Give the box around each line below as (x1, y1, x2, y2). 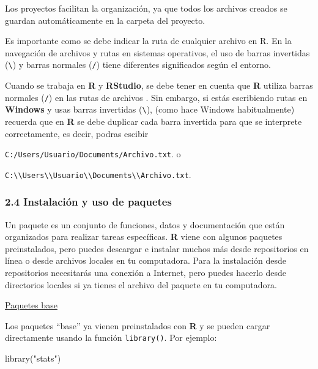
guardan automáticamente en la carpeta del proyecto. (5, 13, 205, 26)
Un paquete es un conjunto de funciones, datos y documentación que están (5, 218, 285, 231)
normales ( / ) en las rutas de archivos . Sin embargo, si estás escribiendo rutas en (5, 91, 308, 103)
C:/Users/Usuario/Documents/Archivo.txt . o (5, 147, 181, 160)
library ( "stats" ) (5, 352, 61, 365)
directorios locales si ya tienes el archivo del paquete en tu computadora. (5, 278, 277, 291)
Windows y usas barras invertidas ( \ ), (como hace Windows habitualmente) (5, 103, 295, 116)
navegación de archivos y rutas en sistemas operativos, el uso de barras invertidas (5, 46, 310, 59)
